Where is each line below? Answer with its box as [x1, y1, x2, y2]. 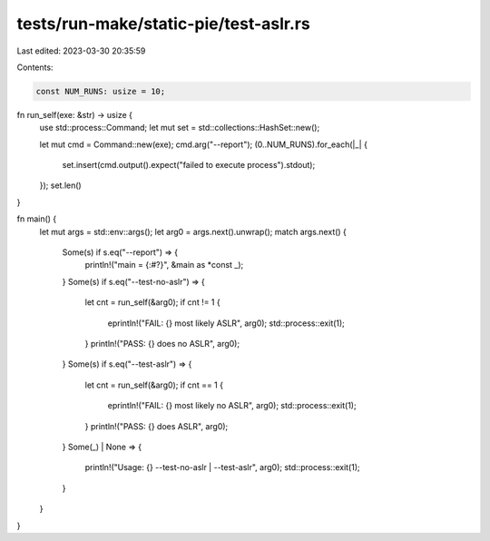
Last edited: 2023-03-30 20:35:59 [16, 45, 146, 56]
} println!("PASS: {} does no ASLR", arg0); [84, 338, 240, 349]
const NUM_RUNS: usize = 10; [35, 86, 166, 96]
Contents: [16, 62, 54, 73]
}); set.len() [39, 180, 82, 191]
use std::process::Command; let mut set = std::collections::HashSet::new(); [39, 123, 320, 133]
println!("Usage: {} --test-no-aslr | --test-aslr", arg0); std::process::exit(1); [84, 462, 360, 473]
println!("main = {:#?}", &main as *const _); [84, 260, 244, 270]
